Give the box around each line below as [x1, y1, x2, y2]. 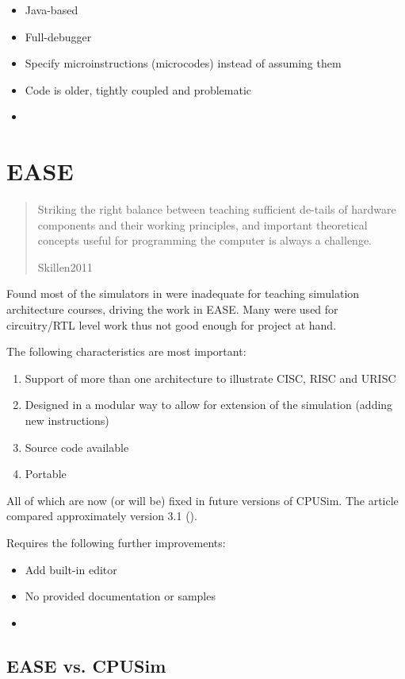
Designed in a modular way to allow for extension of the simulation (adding [25, 396, 393, 413]
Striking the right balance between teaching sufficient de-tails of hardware [37, 201, 396, 218]
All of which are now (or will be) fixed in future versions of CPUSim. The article [6, 492, 399, 508]
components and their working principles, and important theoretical [37, 216, 368, 233]
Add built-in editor [25, 561, 117, 577]
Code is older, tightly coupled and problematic [25, 81, 252, 98]
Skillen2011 [37, 258, 93, 275]
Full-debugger [25, 28, 92, 44]
